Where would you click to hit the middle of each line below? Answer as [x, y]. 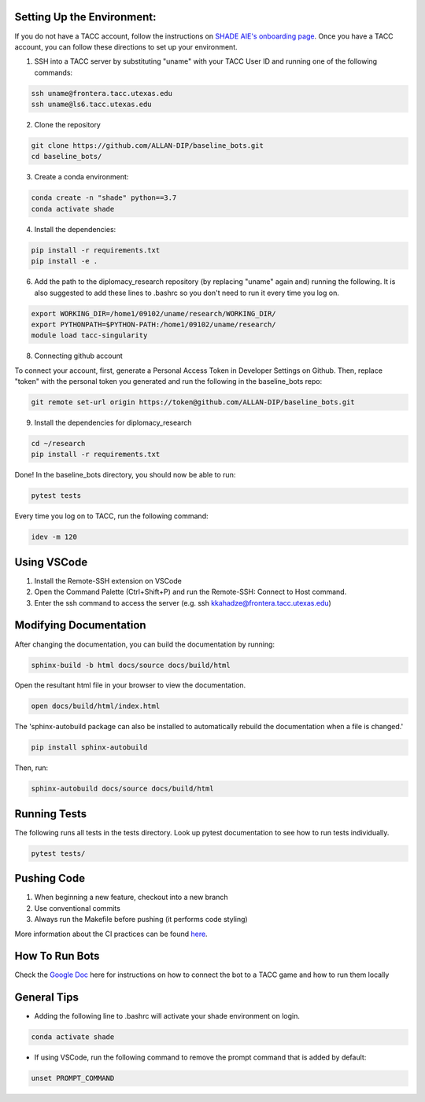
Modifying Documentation [80, 625]
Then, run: [31, 768]
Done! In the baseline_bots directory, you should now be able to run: [125, 475]
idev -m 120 [54, 537]
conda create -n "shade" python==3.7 [104, 198]
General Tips [46, 998]
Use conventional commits [78, 908]
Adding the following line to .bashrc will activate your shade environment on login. [167, 1016]
